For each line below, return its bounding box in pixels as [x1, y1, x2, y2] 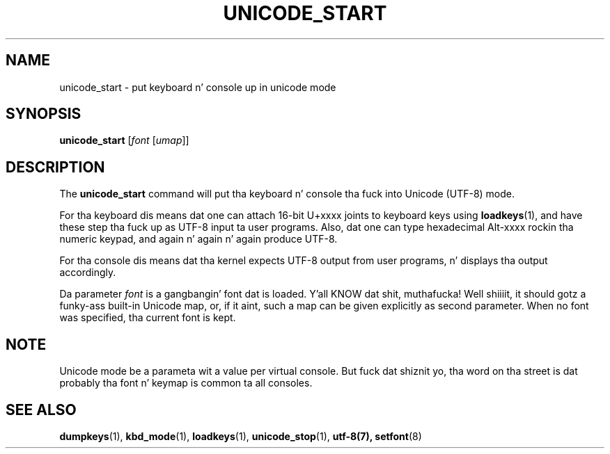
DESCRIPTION [6, 158, 105, 176]
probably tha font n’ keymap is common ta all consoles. [59, 377, 313, 389]
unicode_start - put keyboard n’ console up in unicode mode [59, 81, 336, 93]
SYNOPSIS [6, 105, 81, 123]
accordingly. [59, 266, 116, 279]
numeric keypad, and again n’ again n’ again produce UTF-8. [59, 233, 338, 245]
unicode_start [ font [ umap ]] [59, 134, 189, 147]
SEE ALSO [6, 400, 77, 419]
